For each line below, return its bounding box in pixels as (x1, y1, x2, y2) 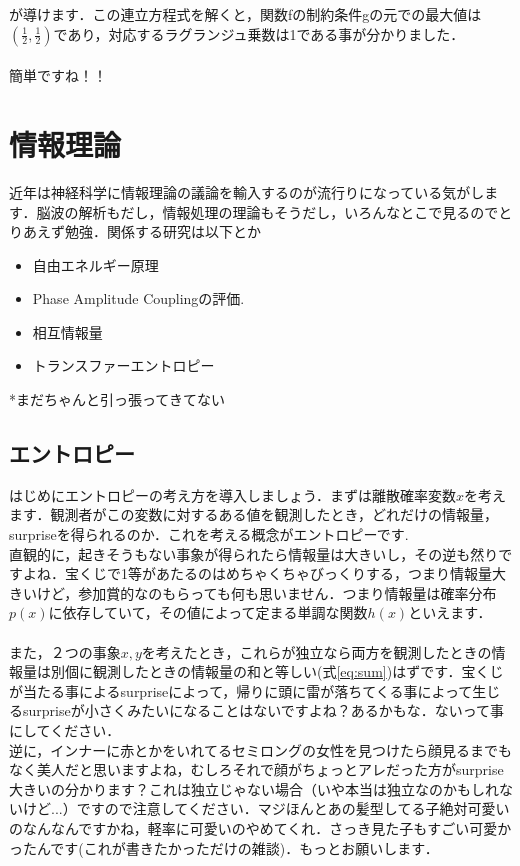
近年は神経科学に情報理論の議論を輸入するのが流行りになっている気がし (9, 181, 485, 202)
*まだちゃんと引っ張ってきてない (9, 389, 225, 410)
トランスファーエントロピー (32, 355, 215, 376)
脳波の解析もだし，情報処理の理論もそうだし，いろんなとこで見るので (36, 201, 499, 222)
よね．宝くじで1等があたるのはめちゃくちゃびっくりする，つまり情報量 (22, 563, 492, 584)
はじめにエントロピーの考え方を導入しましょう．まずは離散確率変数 (9, 484, 456, 505)
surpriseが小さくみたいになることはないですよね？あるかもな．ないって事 (22, 700, 505, 721)
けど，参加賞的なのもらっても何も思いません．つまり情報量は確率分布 (36, 582, 497, 603)
